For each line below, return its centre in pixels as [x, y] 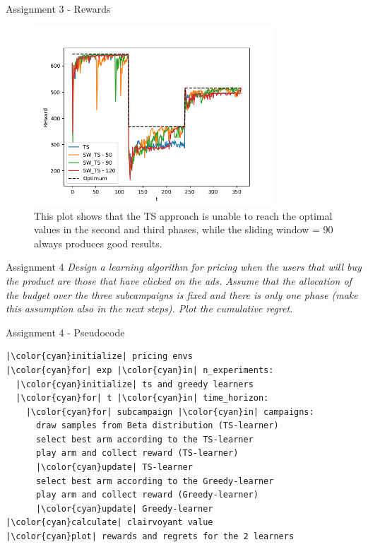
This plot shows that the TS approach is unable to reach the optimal [183, 215]
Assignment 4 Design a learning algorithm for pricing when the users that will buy [184, 267]
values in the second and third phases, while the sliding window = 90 [184, 229]
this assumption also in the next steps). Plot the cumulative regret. [149, 308]
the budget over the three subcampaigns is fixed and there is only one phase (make [182, 294]
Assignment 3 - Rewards [58, 8]
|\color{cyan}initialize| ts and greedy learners [135, 384]
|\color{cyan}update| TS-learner [114, 467]
